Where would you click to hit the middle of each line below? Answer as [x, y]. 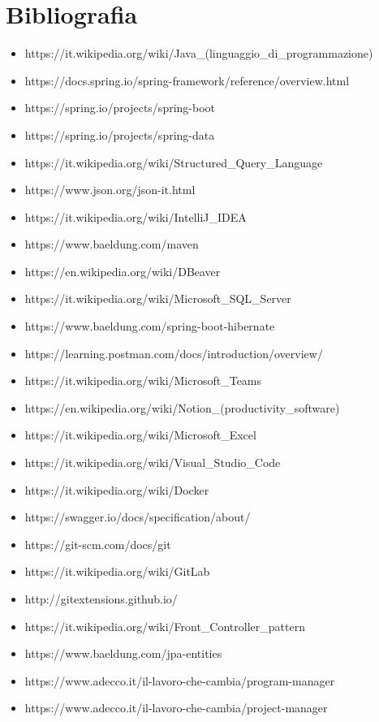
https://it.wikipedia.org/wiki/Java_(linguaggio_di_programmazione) [199, 53]
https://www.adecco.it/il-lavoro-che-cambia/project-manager [176, 708]
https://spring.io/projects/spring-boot [120, 108]
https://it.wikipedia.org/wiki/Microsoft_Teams [143, 380]
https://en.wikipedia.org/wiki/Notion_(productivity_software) [182, 407]
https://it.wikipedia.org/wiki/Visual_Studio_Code [153, 463]
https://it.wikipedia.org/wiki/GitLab [117, 571]
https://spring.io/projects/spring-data [120, 134]
